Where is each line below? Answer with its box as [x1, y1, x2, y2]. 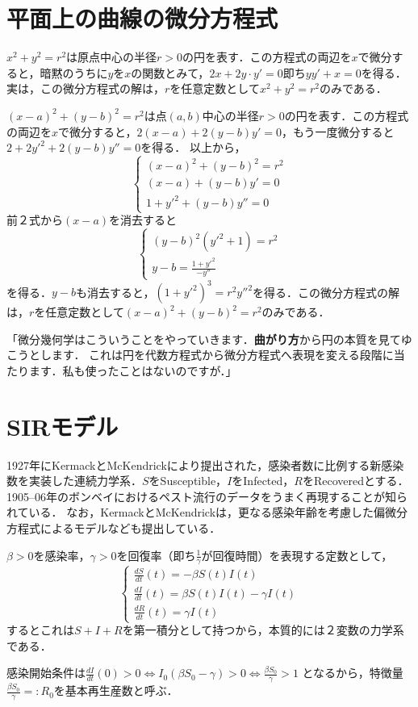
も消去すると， [76, 283, 155, 300]
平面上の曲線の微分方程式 [6, 2, 278, 35]
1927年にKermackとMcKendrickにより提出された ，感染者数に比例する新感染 [6, 456, 404, 473]
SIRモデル [6, 409, 119, 442]
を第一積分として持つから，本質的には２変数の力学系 [122, 621, 404, 638]
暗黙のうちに [40, 64, 108, 81]
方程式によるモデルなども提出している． [6, 520, 221, 536]
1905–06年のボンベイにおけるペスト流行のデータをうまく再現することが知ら [6, 487, 408, 504]
